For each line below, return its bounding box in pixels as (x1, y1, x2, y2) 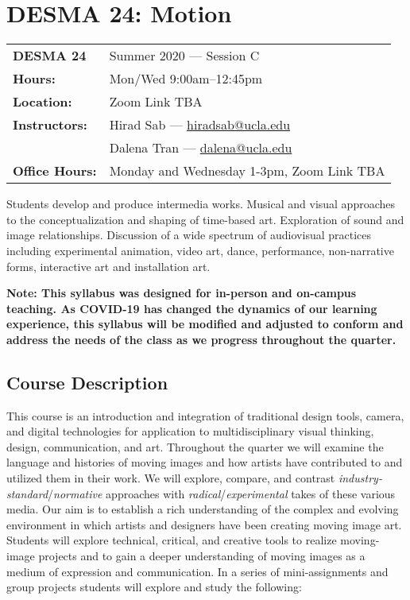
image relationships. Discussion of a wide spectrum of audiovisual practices (6, 226, 372, 243)
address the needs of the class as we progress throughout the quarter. (6, 331, 396, 347)
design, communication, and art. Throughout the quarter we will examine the (6, 438, 384, 455)
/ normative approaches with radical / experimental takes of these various (48, 485, 396, 501)
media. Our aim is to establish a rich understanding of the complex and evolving (6, 501, 399, 517)
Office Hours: (13, 161, 97, 180)
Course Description (6, 370, 168, 394)
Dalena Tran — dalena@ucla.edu (109, 138, 292, 157)
